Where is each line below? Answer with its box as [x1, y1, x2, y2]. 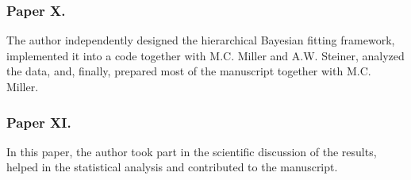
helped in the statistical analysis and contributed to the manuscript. [6, 159, 338, 175]
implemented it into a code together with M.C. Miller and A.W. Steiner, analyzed [6, 47, 405, 63]
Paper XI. [6, 112, 71, 132]
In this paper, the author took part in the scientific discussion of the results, [6, 143, 377, 159]
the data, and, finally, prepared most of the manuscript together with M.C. [6, 63, 371, 79]
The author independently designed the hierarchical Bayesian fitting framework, [6, 32, 395, 48]
